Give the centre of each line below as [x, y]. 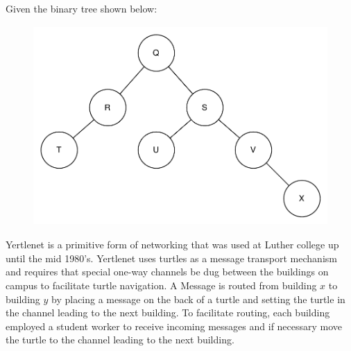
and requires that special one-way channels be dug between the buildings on [167, 272]
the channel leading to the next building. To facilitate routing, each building [168, 313]
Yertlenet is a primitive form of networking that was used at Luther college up [172, 245]
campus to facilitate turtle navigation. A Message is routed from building [161, 285]
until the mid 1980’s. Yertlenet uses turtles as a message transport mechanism [171, 258]
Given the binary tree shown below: [82, 8]
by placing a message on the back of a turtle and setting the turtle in [198, 299]
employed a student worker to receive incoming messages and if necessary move [174, 326]
